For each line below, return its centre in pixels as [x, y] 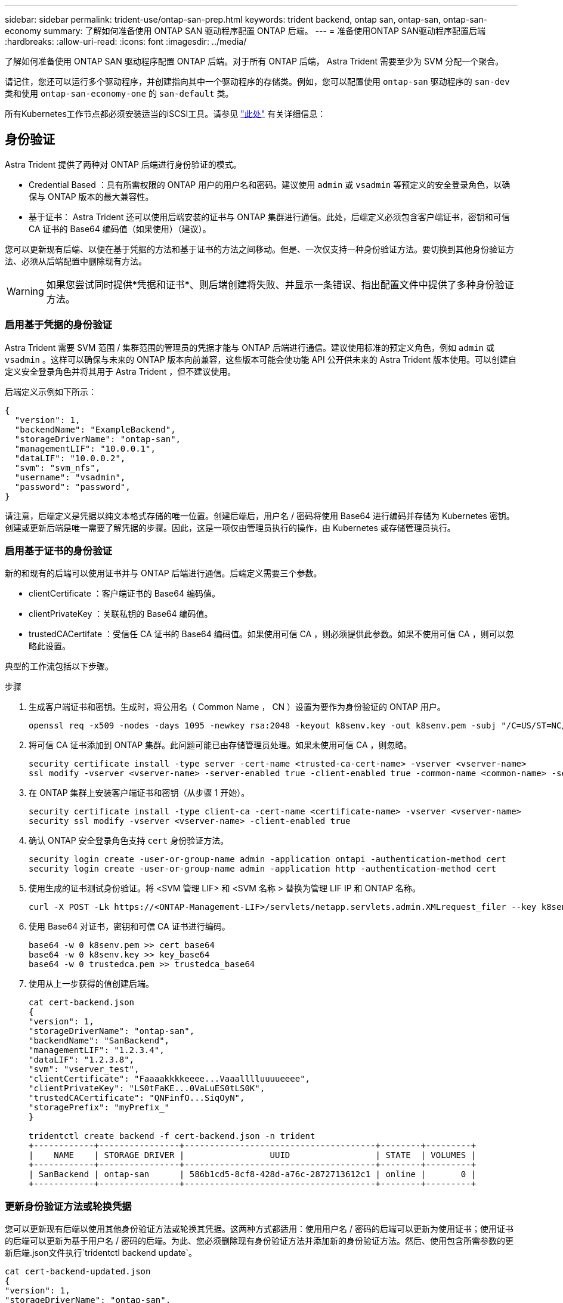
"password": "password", [72, 487]
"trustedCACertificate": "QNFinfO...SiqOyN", [137, 1098]
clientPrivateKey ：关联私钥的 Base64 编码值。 [121, 614]
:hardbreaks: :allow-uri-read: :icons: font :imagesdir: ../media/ [126, 41]
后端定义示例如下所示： [51, 391]
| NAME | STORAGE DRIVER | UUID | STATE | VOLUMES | [253, 1155]
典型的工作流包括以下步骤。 [59, 666]
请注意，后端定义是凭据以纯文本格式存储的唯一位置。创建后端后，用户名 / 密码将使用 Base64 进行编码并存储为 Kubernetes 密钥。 [260, 515]
